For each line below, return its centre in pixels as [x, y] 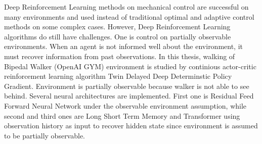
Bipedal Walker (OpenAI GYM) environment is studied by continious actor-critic [130, 66]
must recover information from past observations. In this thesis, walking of [120, 56]
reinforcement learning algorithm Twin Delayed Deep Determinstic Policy [118, 76]
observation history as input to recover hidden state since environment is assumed [131, 126]
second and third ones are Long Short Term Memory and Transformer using [122, 115]
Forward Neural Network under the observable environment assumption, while [125, 105]
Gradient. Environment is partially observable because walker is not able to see [127, 86]
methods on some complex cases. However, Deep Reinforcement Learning [117, 27]
